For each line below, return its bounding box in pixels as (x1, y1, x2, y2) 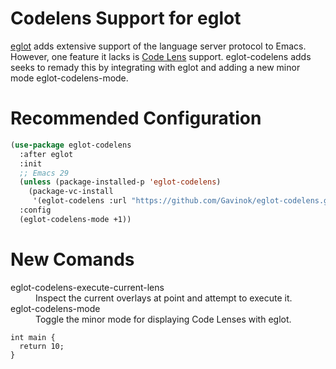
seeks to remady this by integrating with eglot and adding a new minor (10, 61, 301, 73)
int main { (10, 332, 56, 342)
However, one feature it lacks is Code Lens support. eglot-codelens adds (10, 50, 312, 62)
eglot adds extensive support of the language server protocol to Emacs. (10, 40, 307, 52)
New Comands (10, 248, 135, 271)
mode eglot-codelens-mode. (10, 72, 129, 84)
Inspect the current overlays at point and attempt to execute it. (35, 292, 293, 304)
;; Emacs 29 (19, 168, 70, 178)
